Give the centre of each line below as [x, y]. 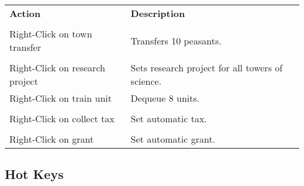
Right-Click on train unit [61, 98]
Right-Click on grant [52, 139]
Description [158, 13]
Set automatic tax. [169, 118]
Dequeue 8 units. [165, 98]
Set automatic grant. [173, 139]
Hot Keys [34, 174]
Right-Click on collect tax [62, 118]
